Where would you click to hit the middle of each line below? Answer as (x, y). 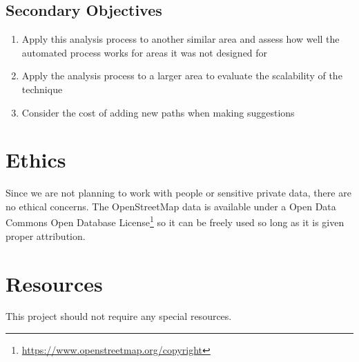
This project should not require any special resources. (119, 316)
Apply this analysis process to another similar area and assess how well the (181, 39)
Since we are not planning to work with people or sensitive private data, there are (178, 193)
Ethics (36, 160)
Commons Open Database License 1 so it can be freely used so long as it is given (175, 221)
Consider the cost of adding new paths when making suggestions (158, 112)
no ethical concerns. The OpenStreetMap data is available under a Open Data (171, 206)
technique (42, 89)
